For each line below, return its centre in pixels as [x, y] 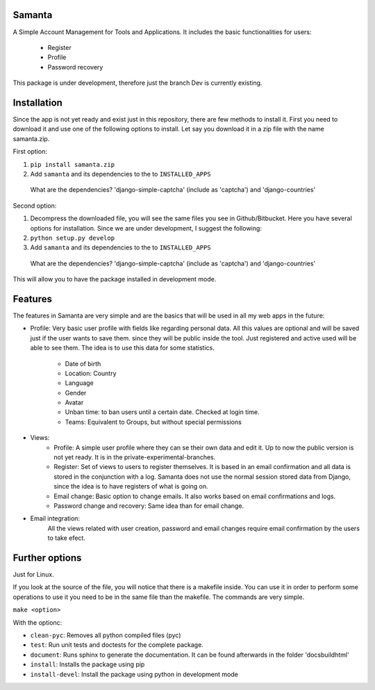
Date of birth [83, 363]
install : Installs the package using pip [87, 664]
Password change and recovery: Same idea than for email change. [149, 506]
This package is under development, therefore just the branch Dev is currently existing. [137, 83]
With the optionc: [37, 623]
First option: [30, 151]
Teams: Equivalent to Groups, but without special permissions [153, 422]
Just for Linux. [34, 575]
